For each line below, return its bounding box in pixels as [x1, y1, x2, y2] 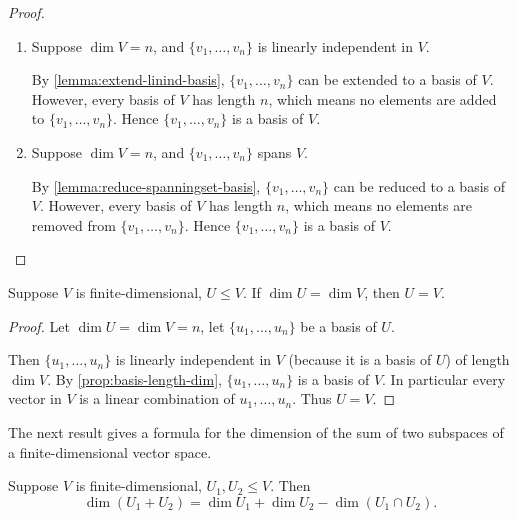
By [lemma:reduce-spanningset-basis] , [31, 175, 261, 196]
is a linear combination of [79, 388, 235, 409]
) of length [445, 349, 510, 370]
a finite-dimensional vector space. [8, 441, 212, 462]
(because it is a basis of [288, 349, 432, 370]
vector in [8, 388, 62, 409]
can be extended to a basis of [298, 69, 477, 90]
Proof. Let [8, 315, 70, 336]
